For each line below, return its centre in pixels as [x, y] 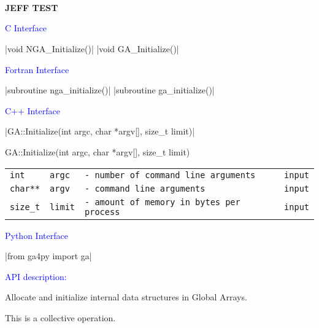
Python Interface [37, 235]
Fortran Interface [37, 69]
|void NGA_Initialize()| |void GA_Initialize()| [92, 48]
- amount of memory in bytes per [163, 202]
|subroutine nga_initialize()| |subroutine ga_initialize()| [110, 90]
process [102, 212]
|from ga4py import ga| [48, 256]
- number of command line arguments [170, 175]
